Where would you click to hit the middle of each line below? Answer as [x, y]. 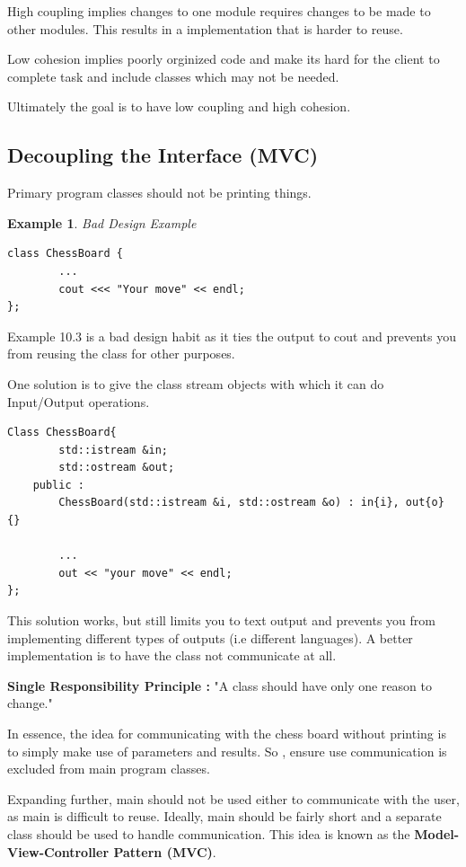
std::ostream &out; [117, 468]
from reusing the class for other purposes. [121, 354]
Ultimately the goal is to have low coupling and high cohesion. [179, 106]
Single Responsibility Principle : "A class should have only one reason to [220, 685]
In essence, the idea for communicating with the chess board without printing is [227, 734]
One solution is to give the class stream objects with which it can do [196, 383]
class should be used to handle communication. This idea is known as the [209, 833]
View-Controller [58, 851]
